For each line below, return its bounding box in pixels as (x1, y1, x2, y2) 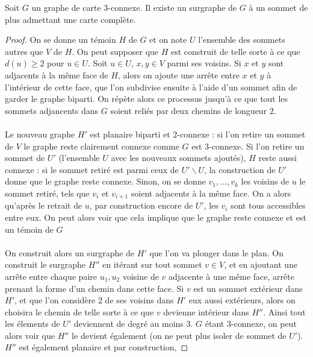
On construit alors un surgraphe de (5, 246, 135, 259)
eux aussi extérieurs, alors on (188, 294, 296, 306)
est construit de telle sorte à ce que (170, 45, 300, 57)
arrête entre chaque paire (5, 270, 97, 282)
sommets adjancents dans (5, 104, 99, 116)
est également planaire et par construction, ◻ (19, 341, 188, 353)
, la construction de (204, 163, 276, 175)
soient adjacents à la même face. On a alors (131, 186, 291, 199)
